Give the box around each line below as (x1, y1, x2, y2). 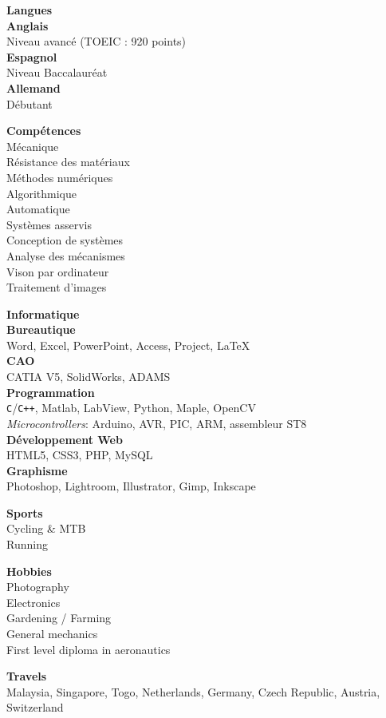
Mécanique (6, 137, 59, 154)
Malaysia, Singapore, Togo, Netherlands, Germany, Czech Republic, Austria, (6, 683, 380, 700)
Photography (6, 578, 69, 595)
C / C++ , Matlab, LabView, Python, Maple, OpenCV (6, 399, 256, 416)
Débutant (6, 95, 53, 112)
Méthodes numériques (6, 169, 113, 185)
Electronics (6, 593, 61, 610)
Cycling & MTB (6, 520, 86, 537)
